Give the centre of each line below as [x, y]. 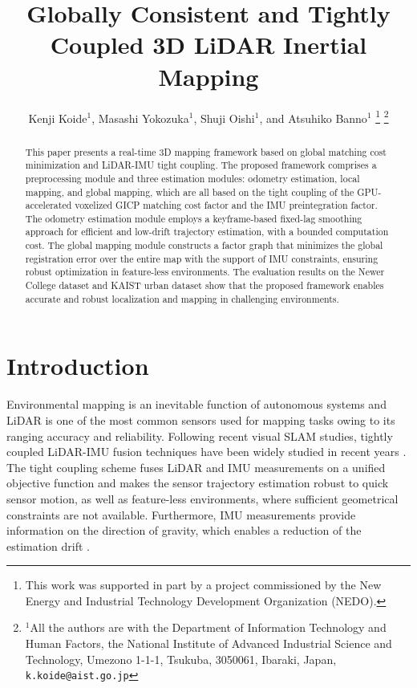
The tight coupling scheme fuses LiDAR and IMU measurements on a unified [196, 467]
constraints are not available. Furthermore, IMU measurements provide [181, 514]
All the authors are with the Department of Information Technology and [208, 627]
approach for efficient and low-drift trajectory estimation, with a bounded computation [207, 232]
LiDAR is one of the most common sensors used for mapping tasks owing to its [201, 419]
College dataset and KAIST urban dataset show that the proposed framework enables [204, 285]
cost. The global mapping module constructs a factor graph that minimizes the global [204, 245]
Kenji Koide [58, 118]
